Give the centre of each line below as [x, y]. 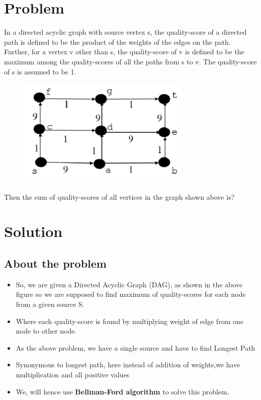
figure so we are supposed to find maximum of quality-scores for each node [131, 294]
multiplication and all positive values [73, 375]
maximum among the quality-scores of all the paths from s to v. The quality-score [130, 61]
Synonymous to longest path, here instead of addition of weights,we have [128, 365]
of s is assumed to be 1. [40, 71]
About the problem [55, 263]
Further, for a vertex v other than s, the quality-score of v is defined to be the [124, 52]
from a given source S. [50, 304]
